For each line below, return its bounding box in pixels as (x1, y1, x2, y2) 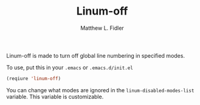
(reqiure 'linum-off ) (6, 75, 61, 81)
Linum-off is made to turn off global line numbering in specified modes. (6, 52, 185, 59)
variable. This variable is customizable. (6, 93, 104, 100)
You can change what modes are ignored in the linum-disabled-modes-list (6, 86, 195, 93)
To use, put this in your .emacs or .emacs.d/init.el (6, 64, 134, 71)
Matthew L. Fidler (80, 24, 125, 32)
